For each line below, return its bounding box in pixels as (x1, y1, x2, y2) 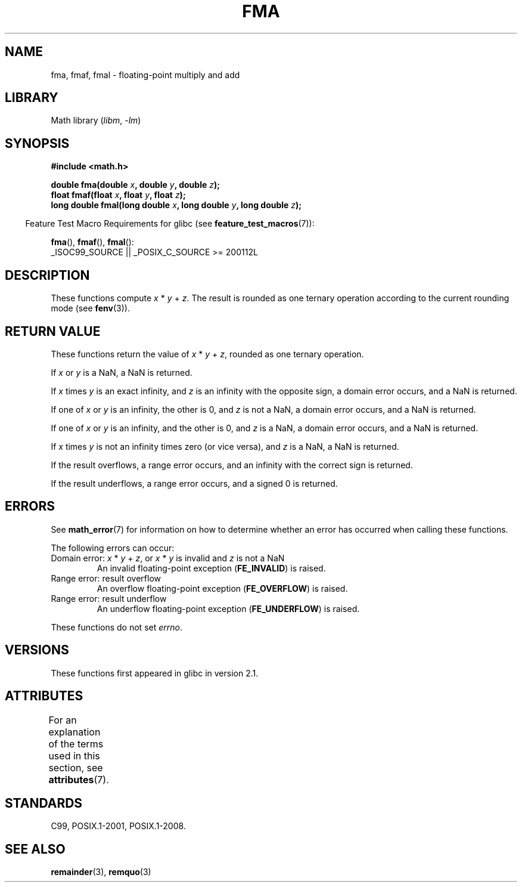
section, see (48, 761, 103, 774)
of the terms (48, 737, 104, 750)
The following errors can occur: (51, 542, 175, 553)
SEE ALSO (5, 841, 66, 857)
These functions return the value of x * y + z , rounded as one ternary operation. (51, 348, 364, 359)
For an (48, 713, 77, 726)
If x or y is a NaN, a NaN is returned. (51, 367, 192, 378)
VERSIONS (5, 642, 69, 658)
